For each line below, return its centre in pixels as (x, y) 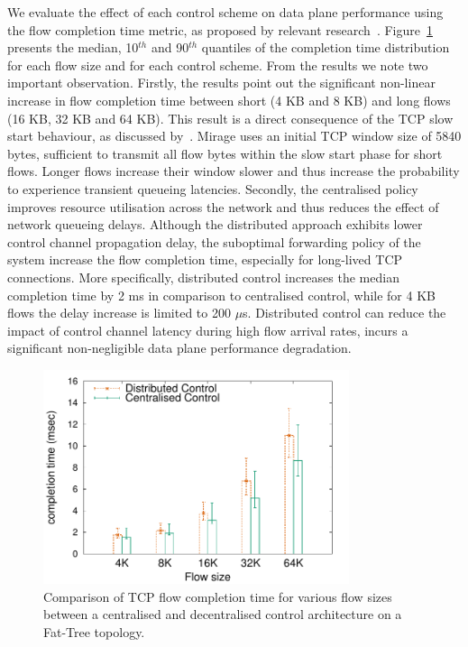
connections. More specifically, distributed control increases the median (203, 277)
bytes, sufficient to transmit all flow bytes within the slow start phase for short (225, 153)
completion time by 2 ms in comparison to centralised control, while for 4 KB (221, 295)
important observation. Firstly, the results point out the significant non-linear (221, 83)
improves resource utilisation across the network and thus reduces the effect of (223, 206)
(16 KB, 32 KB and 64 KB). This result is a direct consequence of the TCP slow (230, 118)
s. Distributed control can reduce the (344, 313)
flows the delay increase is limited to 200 (119, 313)
